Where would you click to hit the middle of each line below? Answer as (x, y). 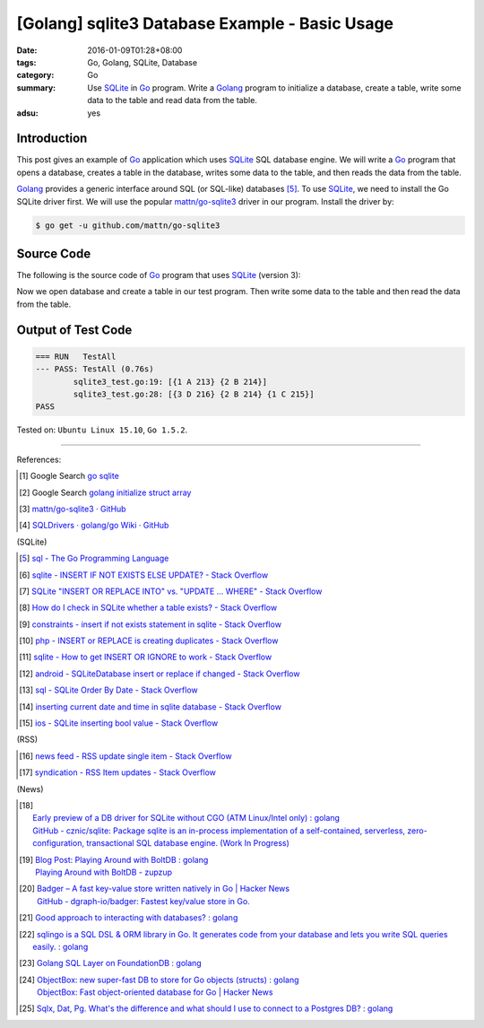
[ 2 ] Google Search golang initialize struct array (105, 492)
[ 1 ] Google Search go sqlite (69, 476)
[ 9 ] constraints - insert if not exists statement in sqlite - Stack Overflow (151, 624)
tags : (26, 62)
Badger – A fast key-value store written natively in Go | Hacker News (164, 889)
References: (39, 459)
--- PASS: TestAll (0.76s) (95, 369)
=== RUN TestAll (76, 356)
